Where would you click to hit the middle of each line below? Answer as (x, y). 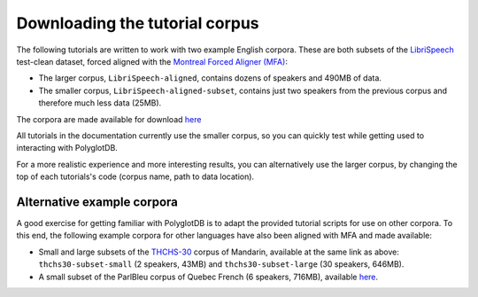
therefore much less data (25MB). (100, 103)
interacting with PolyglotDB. (67, 148)
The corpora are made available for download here (109, 119)
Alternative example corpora (97, 202)
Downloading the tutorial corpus (138, 23)
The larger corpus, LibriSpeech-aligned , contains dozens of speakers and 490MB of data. (210, 78)
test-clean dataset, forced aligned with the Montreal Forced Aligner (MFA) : (152, 61)
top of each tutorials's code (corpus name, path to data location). (135, 176)
